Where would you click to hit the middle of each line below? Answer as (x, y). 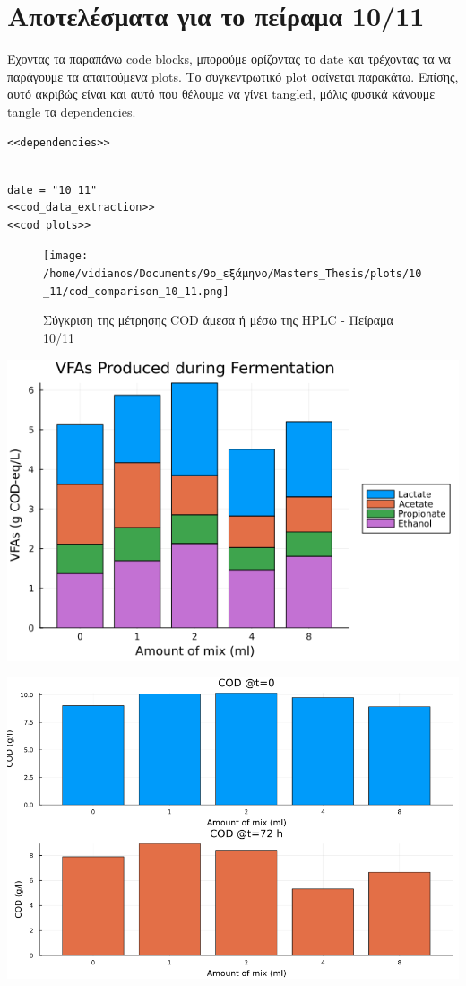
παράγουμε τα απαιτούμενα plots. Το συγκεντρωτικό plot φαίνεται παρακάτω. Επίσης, (233, 76)
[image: (66, 256)
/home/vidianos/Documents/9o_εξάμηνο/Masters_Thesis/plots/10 (233, 274)
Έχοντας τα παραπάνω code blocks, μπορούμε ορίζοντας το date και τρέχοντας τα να (229, 59)
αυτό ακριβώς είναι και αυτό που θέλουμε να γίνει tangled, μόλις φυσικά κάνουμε (221, 94)
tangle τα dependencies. (72, 111)
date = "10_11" (52, 190)
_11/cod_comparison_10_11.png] (136, 291)
